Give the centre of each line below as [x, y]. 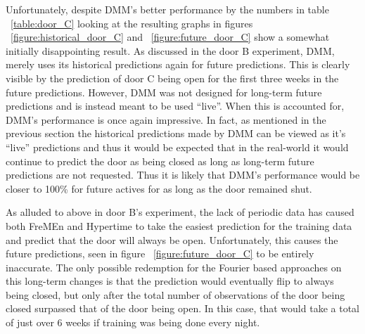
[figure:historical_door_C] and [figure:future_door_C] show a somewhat [170, 37]
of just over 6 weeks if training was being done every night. [133, 322]
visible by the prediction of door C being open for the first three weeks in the [172, 78]
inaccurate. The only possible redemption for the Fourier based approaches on [174, 267]
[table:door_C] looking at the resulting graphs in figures [132, 23]
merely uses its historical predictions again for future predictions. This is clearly [178, 64]
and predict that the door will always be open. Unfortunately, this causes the [172, 239]
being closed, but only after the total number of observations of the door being [175, 294]
